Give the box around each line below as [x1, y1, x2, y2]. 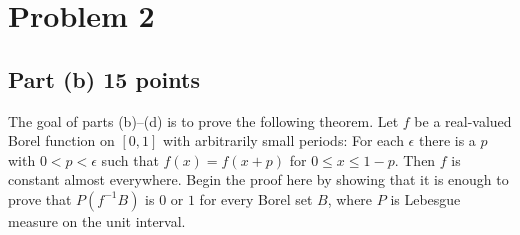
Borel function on [8, 130, 115, 151]
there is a [418, 130, 476, 151]
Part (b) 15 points [8, 63, 200, 94]
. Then [394, 149, 436, 170]
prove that [8, 188, 72, 209]
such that [101, 149, 159, 170]
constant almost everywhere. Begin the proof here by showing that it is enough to [8, 169, 509, 190]
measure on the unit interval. [8, 210, 186, 231]
